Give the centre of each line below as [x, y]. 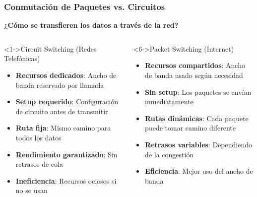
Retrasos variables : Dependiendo [199, 144]
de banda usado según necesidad [194, 75]
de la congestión [169, 154]
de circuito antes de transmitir [62, 111]
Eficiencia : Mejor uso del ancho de [199, 171]
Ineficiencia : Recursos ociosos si [66, 180]
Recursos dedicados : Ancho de [66, 75]
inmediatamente [169, 101]
